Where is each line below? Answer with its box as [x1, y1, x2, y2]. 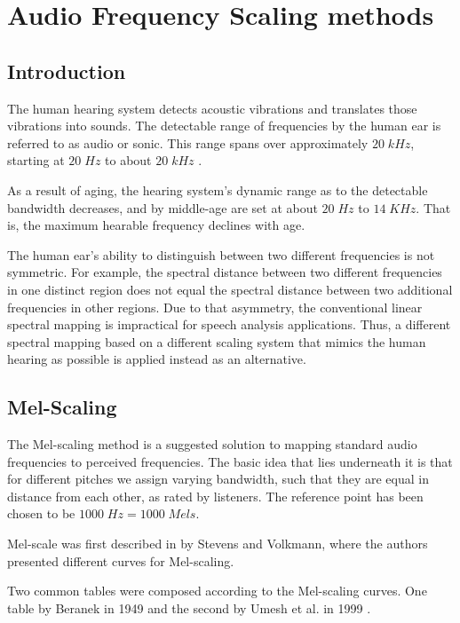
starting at [7, 151, 65, 170]
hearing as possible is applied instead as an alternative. [7, 350, 306, 368]
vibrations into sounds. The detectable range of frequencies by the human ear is [7, 116, 441, 135]
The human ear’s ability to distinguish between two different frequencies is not [7, 245, 435, 264]
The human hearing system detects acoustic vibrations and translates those [7, 99, 417, 117]
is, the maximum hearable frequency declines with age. [7, 216, 305, 234]
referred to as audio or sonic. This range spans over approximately [7, 133, 369, 152]
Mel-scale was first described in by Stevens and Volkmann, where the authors [7, 534, 428, 553]
